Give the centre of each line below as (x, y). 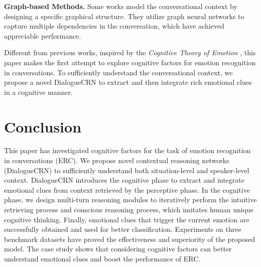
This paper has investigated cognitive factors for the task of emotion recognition (127, 150)
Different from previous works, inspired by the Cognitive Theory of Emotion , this (130, 52)
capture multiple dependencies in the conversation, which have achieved (114, 26)
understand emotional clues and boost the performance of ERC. (102, 258)
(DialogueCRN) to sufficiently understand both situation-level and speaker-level (127, 170)
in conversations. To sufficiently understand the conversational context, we (118, 72)
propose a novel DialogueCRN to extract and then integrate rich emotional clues (128, 82)
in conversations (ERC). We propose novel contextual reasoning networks (117, 160)
